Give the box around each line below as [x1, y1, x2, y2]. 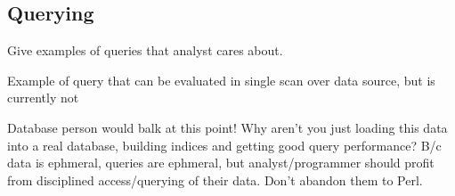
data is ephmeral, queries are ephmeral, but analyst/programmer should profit [7, 153, 435, 172]
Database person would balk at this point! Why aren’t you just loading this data [7, 118, 448, 136]
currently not [7, 88, 79, 107]
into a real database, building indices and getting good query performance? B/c [7, 135, 442, 154]
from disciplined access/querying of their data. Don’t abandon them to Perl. [7, 170, 423, 189]
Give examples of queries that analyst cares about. [7, 41, 283, 60]
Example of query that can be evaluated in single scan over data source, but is [7, 70, 435, 89]
